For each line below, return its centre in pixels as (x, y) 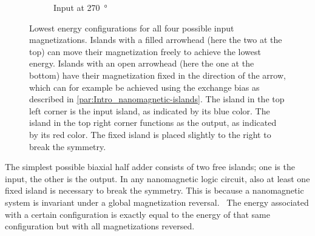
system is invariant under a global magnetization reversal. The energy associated (157, 202)
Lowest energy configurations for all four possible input (132, 28)
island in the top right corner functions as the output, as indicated (153, 123)
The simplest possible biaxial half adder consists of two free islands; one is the (150, 167)
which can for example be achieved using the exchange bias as (144, 87)
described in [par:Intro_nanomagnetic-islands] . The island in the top (157, 99)
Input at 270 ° (80, 7)
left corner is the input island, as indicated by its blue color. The (150, 110)
